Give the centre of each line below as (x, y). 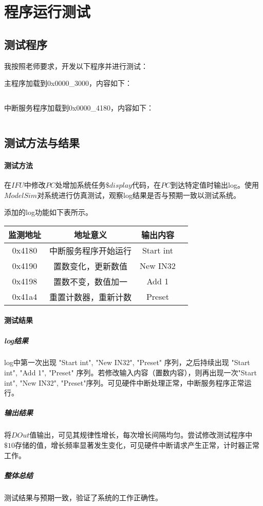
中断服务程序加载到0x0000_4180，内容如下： (79, 107)
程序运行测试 (48, 12)
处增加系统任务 (80, 184)
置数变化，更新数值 (91, 266)
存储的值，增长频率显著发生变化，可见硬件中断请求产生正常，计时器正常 (137, 445)
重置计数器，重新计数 (91, 297)
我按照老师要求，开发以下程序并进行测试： (76, 66)
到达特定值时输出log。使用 (215, 184)
